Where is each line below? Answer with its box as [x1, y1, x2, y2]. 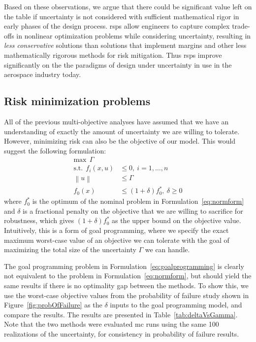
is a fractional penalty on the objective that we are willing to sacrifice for [23, 205, 243, 216]
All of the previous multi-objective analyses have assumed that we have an [4, 116, 229, 126]
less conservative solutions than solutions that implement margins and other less [4, 40, 247, 50]
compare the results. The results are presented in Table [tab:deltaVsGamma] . [4, 309, 238, 319]
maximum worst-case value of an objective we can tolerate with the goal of [4, 234, 229, 245]
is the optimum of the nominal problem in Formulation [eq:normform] [32, 196, 244, 206]
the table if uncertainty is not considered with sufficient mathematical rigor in [4, 11, 239, 21]
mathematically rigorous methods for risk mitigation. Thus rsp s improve [4, 49, 222, 60]
